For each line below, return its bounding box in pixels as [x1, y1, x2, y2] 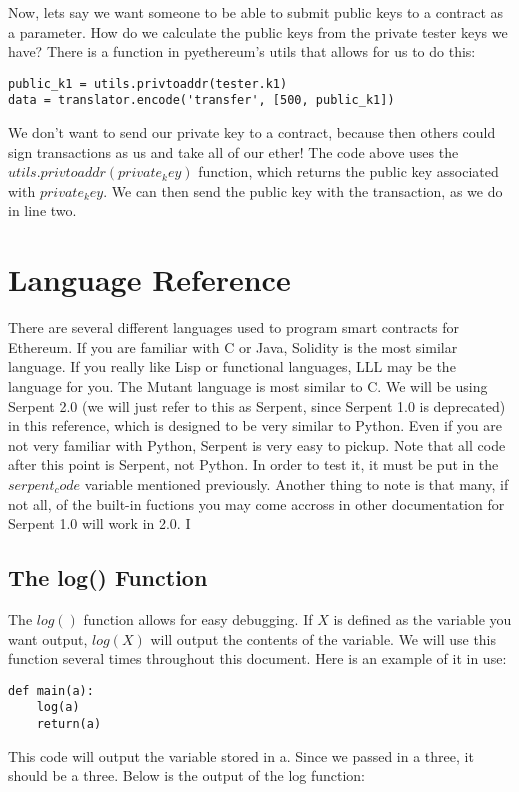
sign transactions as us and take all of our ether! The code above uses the [8, 141, 459, 162]
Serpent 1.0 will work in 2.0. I [8, 513, 191, 534]
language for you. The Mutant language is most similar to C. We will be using [8, 375, 488, 396]
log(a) [36, 700, 80, 715]
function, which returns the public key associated [198, 161, 499, 182]
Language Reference [8, 259, 291, 300]
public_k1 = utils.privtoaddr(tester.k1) [8, 76, 288, 91]
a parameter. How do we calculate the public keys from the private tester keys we [8, 21, 508, 42]
